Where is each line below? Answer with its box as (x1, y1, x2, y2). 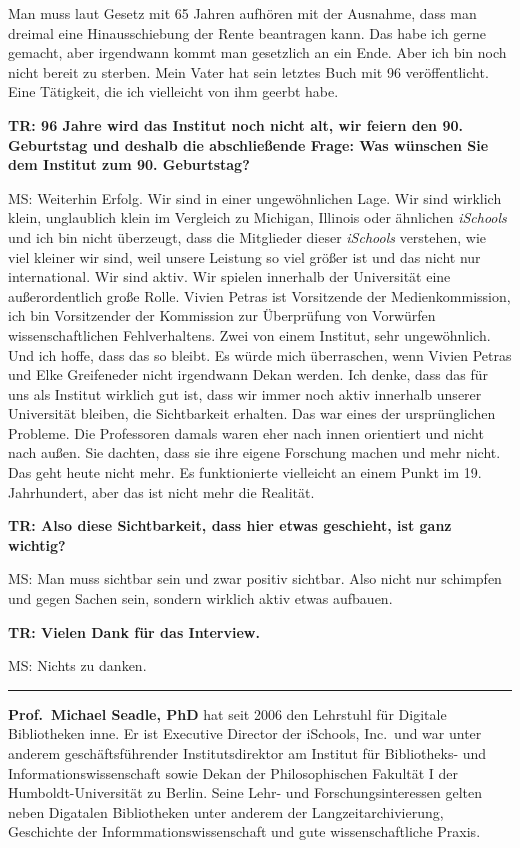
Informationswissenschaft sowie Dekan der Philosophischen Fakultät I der (8, 762, 459, 783)
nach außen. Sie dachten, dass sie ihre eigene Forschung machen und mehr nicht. (8, 442, 501, 463)
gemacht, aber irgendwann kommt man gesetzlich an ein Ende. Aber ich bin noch (8, 42, 507, 63)
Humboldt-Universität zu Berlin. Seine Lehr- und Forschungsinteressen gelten (8, 782, 483, 803)
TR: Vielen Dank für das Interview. (8, 621, 260, 642)
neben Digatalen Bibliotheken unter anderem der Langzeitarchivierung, (8, 801, 444, 822)
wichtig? (8, 534, 66, 555)
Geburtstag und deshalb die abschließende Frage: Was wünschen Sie (8, 134, 489, 155)
